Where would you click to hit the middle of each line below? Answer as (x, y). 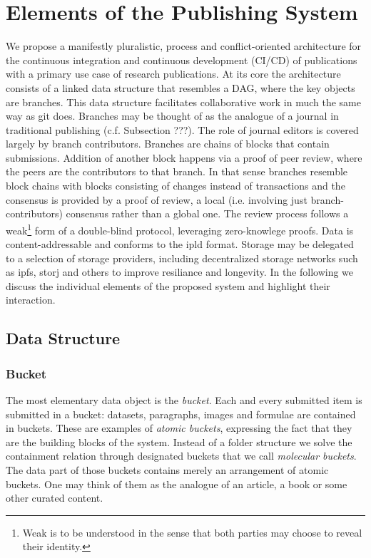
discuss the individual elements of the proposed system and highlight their (168, 285)
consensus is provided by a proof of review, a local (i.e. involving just (157, 199)
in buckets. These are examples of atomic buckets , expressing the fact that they (179, 428)
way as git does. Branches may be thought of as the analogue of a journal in (172, 116)
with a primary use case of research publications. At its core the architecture (173, 74)
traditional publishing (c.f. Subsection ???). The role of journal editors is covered (182, 129)
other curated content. (55, 498)
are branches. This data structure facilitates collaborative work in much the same (183, 102)
